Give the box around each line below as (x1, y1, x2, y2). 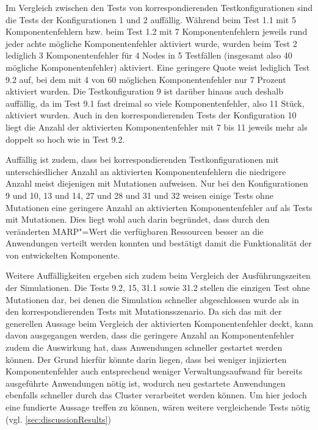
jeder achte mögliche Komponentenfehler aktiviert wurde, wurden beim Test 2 (5, 37, 297, 49)
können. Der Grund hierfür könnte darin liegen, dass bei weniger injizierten (5, 353, 287, 365)
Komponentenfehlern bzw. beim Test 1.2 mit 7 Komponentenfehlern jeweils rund (5, 25, 308, 38)
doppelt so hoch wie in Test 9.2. (5, 132, 125, 145)
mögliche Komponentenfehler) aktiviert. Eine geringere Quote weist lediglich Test (5, 60, 310, 73)
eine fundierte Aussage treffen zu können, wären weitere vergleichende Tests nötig (5, 401, 310, 413)
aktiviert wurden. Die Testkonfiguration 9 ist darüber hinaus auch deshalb (5, 85, 283, 98)
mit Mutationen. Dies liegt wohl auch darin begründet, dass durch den (5, 213, 270, 226)
